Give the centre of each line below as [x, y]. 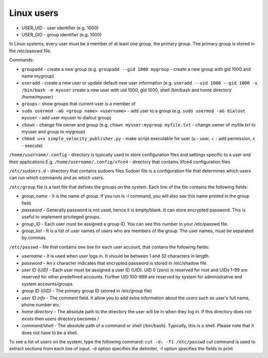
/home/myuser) [37, 97]
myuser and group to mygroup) [53, 132]
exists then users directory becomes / [60, 319]
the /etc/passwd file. [30, 51]
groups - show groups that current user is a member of [79, 104]
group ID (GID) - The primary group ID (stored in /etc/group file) [87, 291]
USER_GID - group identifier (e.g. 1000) [62, 34]
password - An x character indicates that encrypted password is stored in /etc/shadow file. [115, 263]
